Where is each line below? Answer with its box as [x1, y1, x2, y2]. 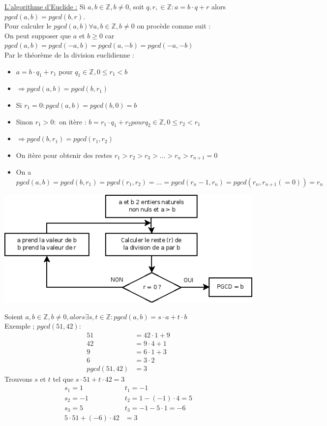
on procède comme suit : [137, 21, 211, 31]
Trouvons [4, 373, 32, 384]
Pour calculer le [4, 21, 52, 31]
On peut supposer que [4, 30, 71, 40]
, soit [129, 1, 144, 11]
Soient [4, 311, 23, 321]
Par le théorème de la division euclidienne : [4, 49, 135, 60]
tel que [53, 373, 74, 384]
